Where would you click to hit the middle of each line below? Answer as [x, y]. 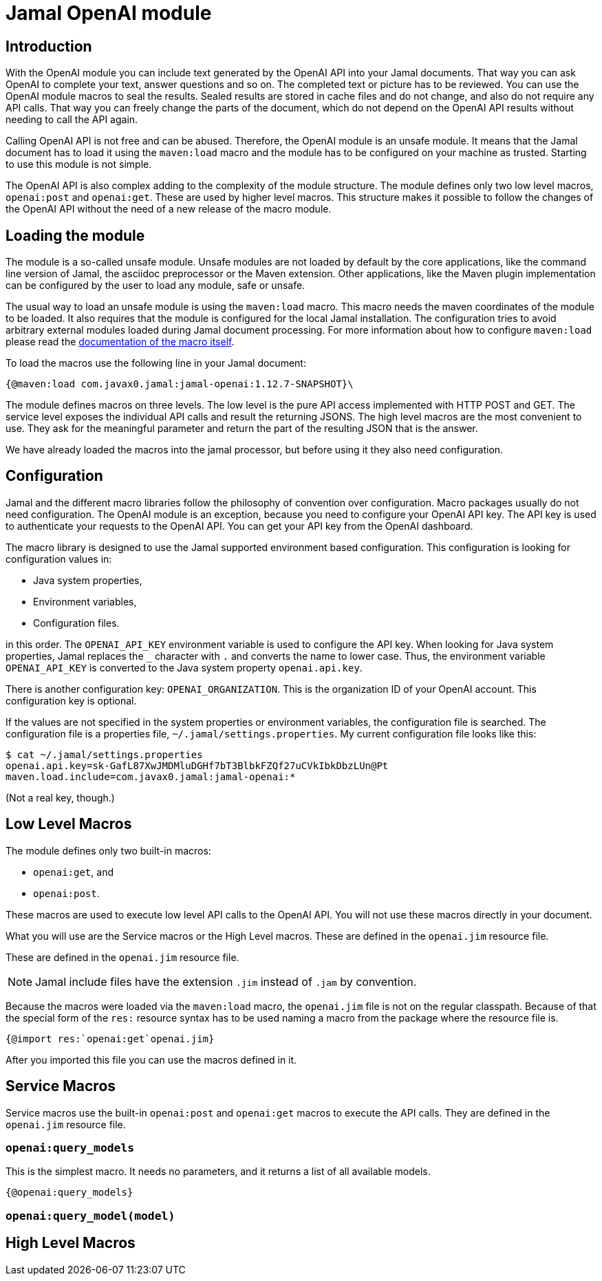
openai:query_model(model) [90, 1216]
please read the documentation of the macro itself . [120, 342]
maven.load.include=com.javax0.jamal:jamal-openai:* [151, 776]
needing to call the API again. [72, 120]
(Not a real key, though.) [60, 797]
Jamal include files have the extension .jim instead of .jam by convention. [226, 981]
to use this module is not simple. [79, 164]
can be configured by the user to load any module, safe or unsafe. [155, 286]
